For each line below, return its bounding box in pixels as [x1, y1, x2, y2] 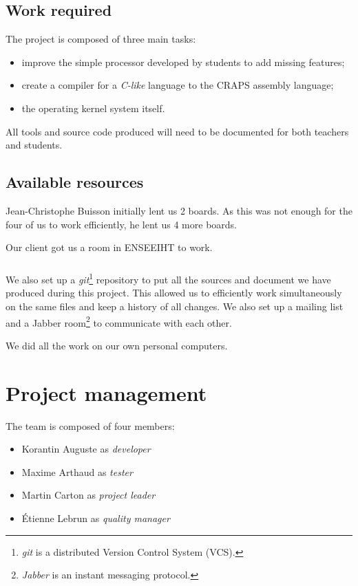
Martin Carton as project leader [21, 488, 156, 502]
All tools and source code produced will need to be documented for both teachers [6, 124, 349, 138]
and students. [6, 138, 63, 152]
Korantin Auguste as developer [21, 442, 151, 456]
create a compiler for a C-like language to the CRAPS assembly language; [21, 78, 334, 92]
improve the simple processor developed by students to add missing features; [21, 54, 345, 69]
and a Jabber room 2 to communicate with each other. [6, 313, 232, 329]
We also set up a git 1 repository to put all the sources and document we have [6, 270, 331, 286]
